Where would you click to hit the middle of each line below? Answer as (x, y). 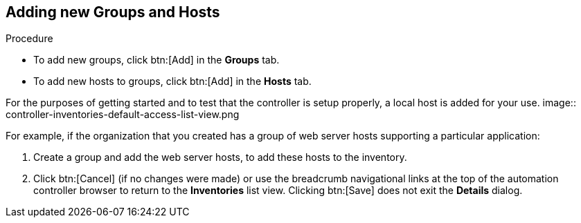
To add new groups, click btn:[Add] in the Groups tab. (157, 60)
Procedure (29, 39)
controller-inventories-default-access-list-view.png (123, 115)
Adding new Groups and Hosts (113, 12)
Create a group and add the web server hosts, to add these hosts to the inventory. (220, 157)
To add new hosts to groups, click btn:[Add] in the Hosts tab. (172, 81)
